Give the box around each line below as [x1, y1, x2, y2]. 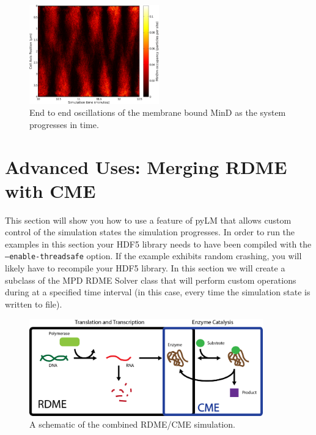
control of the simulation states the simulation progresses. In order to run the [5, 225, 295, 238]
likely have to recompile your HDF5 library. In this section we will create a [5, 262, 285, 274]
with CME [5, 178, 96, 203]
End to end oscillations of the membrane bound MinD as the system [29, 106, 286, 119]
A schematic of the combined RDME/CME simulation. [29, 418, 235, 431]
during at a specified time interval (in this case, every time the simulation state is [5, 286, 310, 298]
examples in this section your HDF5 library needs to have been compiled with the [5, 237, 312, 250]
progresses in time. [29, 118, 99, 130]
